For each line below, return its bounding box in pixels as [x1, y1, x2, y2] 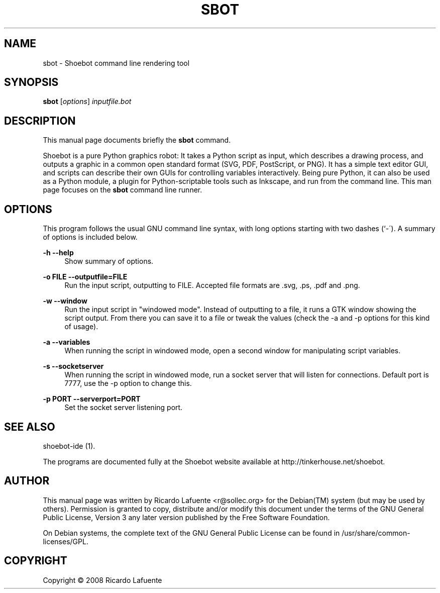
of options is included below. [43, 233, 138, 242]
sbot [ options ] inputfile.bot [43, 97, 132, 106]
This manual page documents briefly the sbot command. [43, 136, 231, 145]
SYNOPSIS [4, 76, 59, 89]
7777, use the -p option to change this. [64, 379, 192, 388]
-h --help [43, 248, 74, 257]
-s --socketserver [43, 362, 104, 371]
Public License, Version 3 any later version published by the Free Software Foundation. [43, 513, 330, 522]
